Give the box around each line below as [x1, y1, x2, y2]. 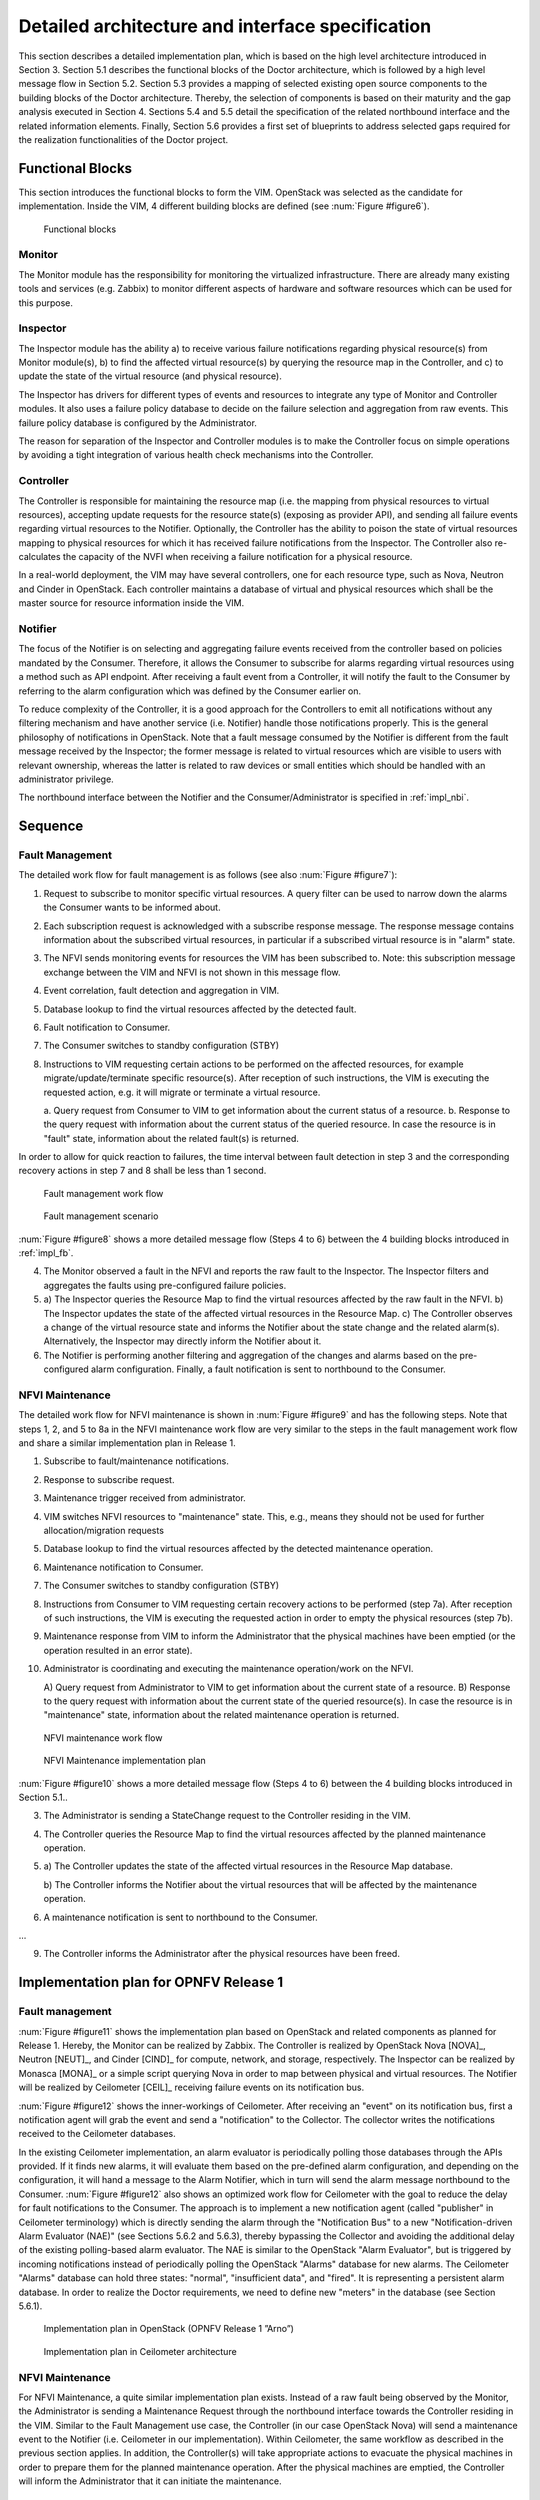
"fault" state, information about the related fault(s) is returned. [43, 1132, 300, 1144]
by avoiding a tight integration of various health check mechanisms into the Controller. [18, 449, 374, 461]
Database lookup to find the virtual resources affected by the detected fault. [43, 1003, 357, 1015]
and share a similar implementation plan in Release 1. [18, 1437, 236, 1449]
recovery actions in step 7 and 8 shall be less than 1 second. [18, 1165, 267, 1177]
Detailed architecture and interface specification [18, 15, 432, 37]
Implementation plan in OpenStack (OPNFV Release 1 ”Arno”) [43, 2323, 295, 2335]
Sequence [18, 818, 84, 835]
